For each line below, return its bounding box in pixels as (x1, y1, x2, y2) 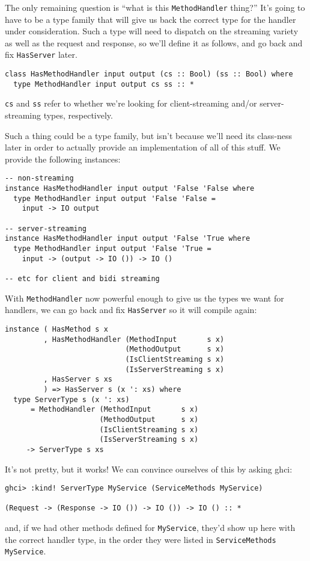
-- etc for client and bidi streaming (5, 274, 160, 283)
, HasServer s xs (43, 375, 112, 384)
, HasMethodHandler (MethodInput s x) (43, 335, 225, 344)
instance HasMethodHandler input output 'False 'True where (5, 234, 251, 243)
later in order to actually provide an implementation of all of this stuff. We (5, 141, 281, 153)
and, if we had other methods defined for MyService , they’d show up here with (5, 521, 296, 534)
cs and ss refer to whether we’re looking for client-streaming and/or (5, 97, 257, 110)
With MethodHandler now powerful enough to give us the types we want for (5, 291, 284, 304)
